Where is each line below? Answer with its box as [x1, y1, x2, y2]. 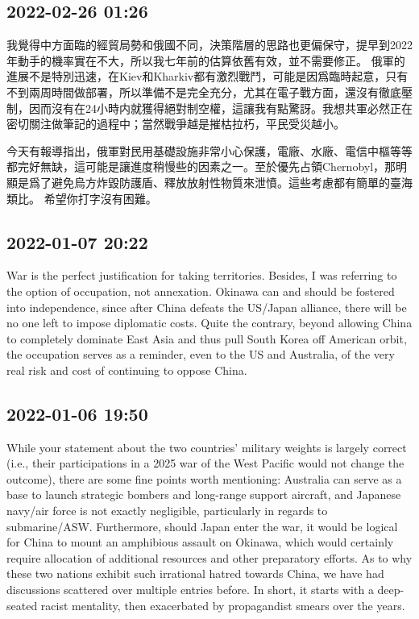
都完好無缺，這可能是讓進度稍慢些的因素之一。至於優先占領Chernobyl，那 [6, 158, 396, 175]
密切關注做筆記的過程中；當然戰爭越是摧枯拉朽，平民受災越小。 [6, 115, 345, 132]
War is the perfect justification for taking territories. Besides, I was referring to [6, 267, 397, 284]
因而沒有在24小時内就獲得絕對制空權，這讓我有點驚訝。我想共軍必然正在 [28, 99, 413, 116]
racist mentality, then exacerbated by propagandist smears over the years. [40, 596, 405, 613]
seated [6, 596, 38, 613]
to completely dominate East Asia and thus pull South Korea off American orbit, [6, 330, 407, 347]
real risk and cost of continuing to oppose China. [6, 361, 247, 378]
